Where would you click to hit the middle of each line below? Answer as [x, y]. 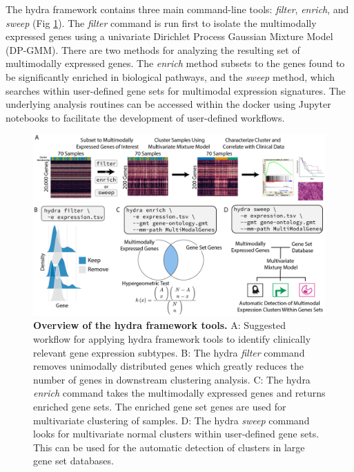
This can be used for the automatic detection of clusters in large [169, 447]
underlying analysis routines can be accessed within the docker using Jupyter [168, 104]
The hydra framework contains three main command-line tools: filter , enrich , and [177, 9]
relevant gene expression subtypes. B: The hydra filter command [169, 352]
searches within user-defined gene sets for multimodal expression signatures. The [176, 90]
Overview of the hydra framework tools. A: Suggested [159, 325]
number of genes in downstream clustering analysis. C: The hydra [172, 379]
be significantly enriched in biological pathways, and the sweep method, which [170, 76]
